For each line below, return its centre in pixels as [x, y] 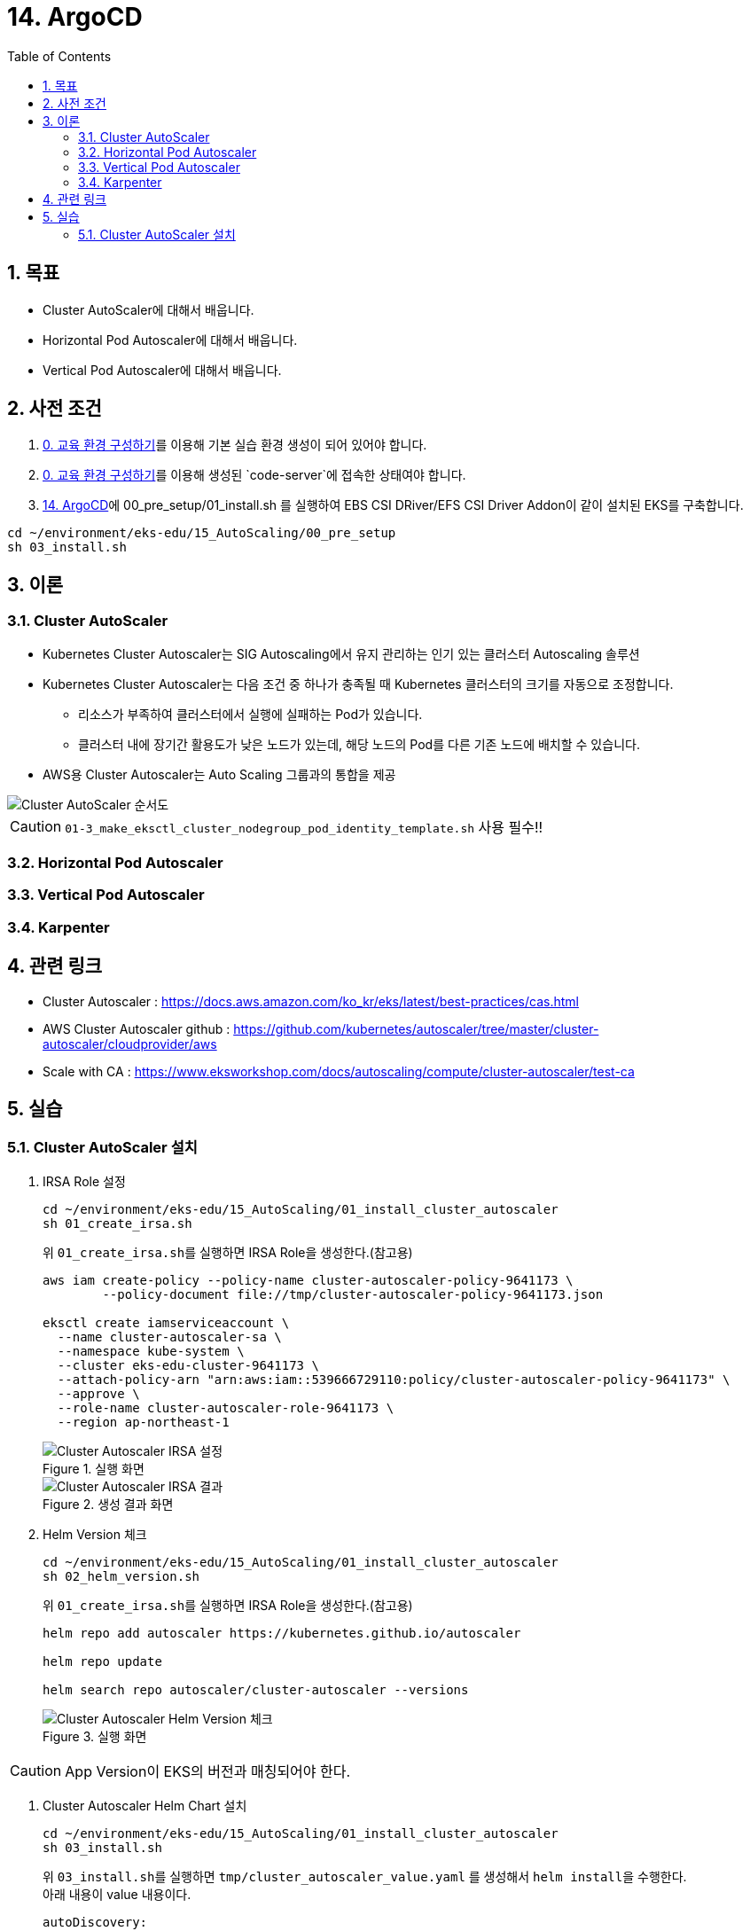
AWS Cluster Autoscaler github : [137, 1028]
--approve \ [98, 1393]
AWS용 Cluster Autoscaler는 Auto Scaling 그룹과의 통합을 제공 [219, 774]
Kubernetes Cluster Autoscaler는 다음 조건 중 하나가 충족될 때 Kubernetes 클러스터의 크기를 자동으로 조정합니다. [358, 684]
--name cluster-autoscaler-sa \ [169, 1337]
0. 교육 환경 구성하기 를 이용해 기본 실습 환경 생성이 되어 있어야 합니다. [235, 445]
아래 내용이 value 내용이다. [117, 1894]
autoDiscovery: [95, 1922]
